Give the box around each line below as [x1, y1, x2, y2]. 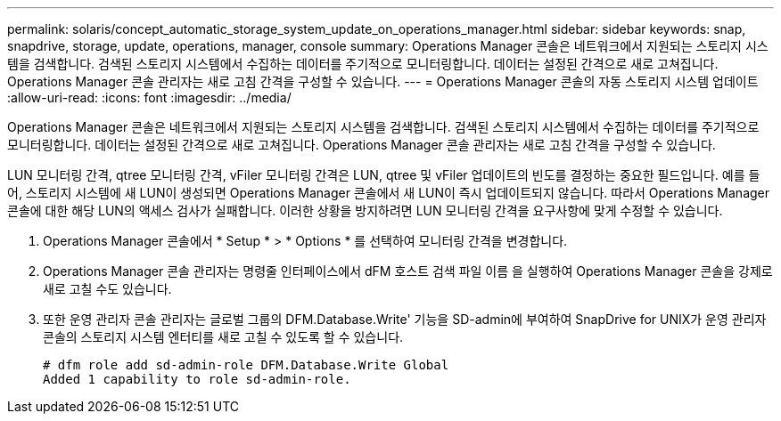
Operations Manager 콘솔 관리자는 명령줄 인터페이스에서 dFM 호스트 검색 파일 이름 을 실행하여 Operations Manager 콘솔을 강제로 [43, 263, 773, 279]
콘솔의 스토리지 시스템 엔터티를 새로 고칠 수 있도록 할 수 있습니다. [43, 329, 404, 344]
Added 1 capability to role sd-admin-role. [43, 372, 351, 386]
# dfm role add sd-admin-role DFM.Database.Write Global [43, 358, 449, 372]
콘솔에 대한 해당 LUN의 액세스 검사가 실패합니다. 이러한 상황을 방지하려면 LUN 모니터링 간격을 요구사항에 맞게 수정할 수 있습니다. [7, 203, 723, 218]
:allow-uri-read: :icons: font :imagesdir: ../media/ [7, 90, 292, 105]
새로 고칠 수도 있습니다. [43, 281, 172, 296]
